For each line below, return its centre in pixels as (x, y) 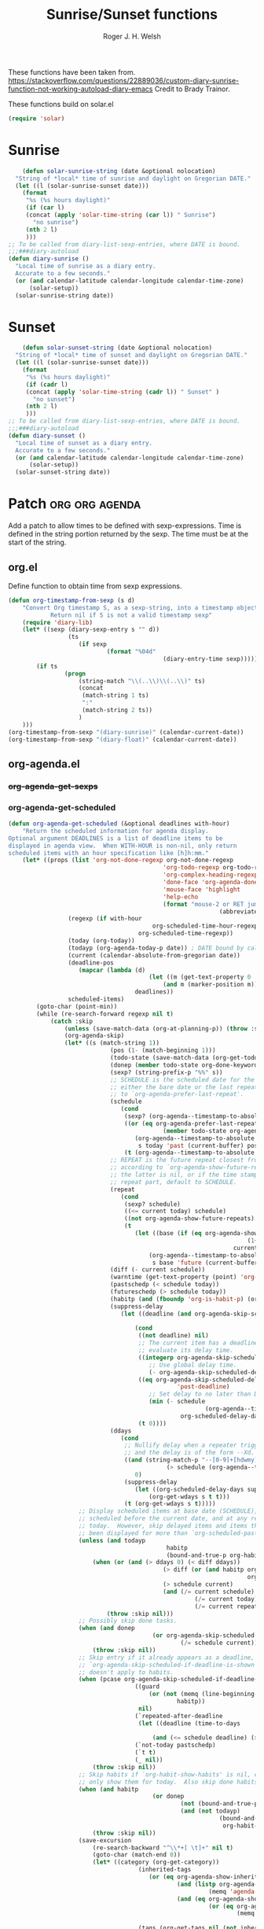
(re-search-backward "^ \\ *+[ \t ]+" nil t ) (163, 1848)
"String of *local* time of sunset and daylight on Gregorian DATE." (131, 356)
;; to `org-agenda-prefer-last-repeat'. (177, 1094)
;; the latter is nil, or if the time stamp (184, 1175)
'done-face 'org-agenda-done (211, 883)
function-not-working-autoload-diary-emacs (81, 89)
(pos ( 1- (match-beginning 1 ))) (163, 1051)
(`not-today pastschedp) (175, 1745)
